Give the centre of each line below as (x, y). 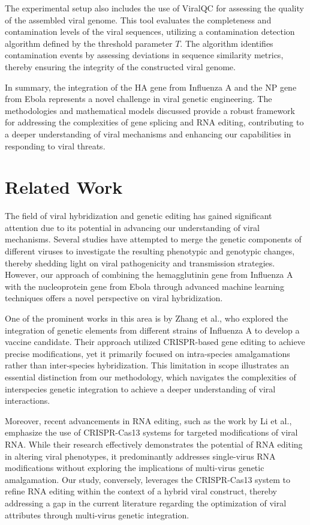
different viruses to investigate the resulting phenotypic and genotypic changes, (150, 251)
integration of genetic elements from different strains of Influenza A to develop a (152, 330)
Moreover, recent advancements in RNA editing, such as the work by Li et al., (148, 420)
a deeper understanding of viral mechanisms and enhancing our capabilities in (148, 133)
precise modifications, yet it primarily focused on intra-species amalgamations (148, 353)
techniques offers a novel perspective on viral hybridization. (114, 298)
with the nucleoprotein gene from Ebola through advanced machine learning (145, 286)
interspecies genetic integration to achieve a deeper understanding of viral (140, 388)
